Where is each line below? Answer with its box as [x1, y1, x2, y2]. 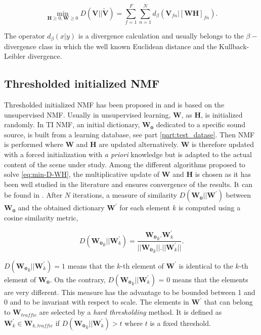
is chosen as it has [195, 169, 251, 179]
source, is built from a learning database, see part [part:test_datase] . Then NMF [4, 129, 255, 139]
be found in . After [4, 190, 63, 200]
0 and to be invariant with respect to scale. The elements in [4, 296, 189, 307]
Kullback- [219, 41, 249, 51]
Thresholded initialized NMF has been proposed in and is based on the [4, 99, 225, 109]
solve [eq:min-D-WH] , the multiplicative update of [4, 169, 160, 179]
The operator [4, 30, 45, 41]
